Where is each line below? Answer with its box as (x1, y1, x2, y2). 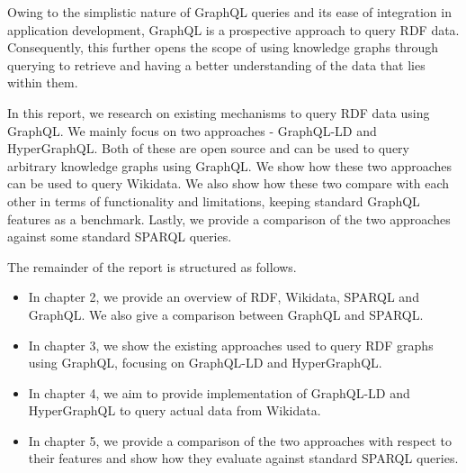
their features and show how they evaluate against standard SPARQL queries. (28, 449, 459, 468)
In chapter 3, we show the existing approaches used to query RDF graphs (28, 335, 434, 354)
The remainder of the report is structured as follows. (7, 257, 297, 276)
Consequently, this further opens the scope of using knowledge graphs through (7, 38, 438, 57)
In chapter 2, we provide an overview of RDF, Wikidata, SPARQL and (28, 287, 419, 306)
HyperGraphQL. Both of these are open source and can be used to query (7, 139, 409, 158)
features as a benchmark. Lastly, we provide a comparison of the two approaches (7, 209, 451, 228)
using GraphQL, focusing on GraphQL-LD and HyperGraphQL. (28, 353, 382, 372)
